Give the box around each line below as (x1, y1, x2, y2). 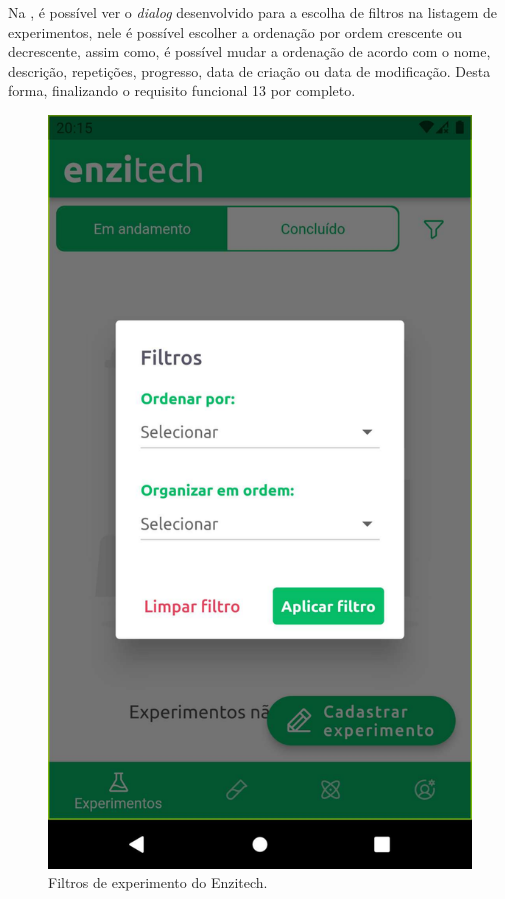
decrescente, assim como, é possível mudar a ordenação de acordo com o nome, (8, 41, 491, 62)
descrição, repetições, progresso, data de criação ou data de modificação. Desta (8, 60, 491, 81)
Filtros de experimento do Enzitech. (48, 872, 268, 893)
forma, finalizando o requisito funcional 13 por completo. (8, 80, 356, 101)
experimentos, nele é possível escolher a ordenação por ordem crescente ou (8, 21, 462, 42)
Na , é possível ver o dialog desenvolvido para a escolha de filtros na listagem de (8, 2, 498, 22)
